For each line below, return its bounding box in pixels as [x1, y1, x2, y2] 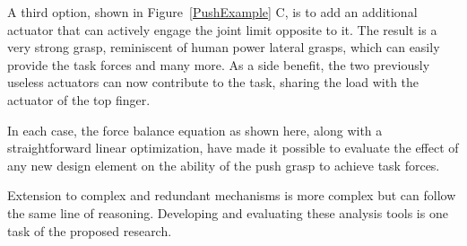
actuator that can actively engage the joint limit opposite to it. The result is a [7, 20, 437, 39]
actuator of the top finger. [7, 90, 151, 109]
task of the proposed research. [7, 221, 172, 240]
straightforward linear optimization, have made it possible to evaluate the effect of [7, 138, 459, 157]
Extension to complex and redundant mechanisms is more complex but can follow [7, 186, 456, 205]
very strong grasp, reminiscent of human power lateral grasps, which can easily [7, 38, 440, 57]
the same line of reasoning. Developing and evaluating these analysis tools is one [7, 203, 448, 222]
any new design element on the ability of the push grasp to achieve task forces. [7, 155, 440, 174]
